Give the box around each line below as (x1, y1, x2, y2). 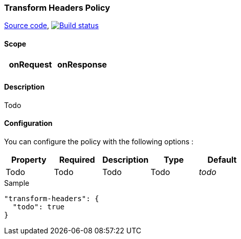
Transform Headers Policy (4, 3, 110, 13)
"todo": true (12, 203, 65, 211)
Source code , (4, 21, 49, 30)
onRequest (9, 59, 52, 70)
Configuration (4, 119, 53, 128)
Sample (4, 179, 30, 188)
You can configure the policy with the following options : (4, 137, 194, 146)
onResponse (57, 59, 107, 70)
